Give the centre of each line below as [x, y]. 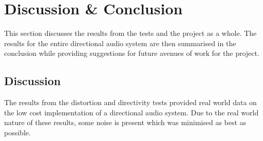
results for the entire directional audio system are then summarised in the [120, 43]
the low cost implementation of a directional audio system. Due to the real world [131, 112]
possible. [17, 132]
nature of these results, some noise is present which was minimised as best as [125, 122]
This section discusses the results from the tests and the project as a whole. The [130, 33]
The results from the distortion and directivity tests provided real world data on [130, 102]
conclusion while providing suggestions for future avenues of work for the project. [132, 53]
